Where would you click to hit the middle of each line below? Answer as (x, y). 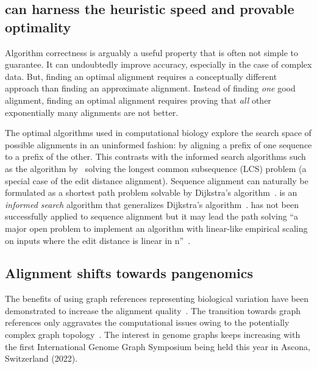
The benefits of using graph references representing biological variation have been (157, 299)
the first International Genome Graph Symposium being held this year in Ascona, (158, 346)
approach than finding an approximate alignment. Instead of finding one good (150, 88)
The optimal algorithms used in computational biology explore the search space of (158, 133)
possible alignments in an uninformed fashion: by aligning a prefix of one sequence (158, 144)
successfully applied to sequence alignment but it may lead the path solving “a (152, 216)
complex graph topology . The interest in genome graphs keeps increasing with (153, 335)
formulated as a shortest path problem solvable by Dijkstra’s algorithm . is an (151, 192)
